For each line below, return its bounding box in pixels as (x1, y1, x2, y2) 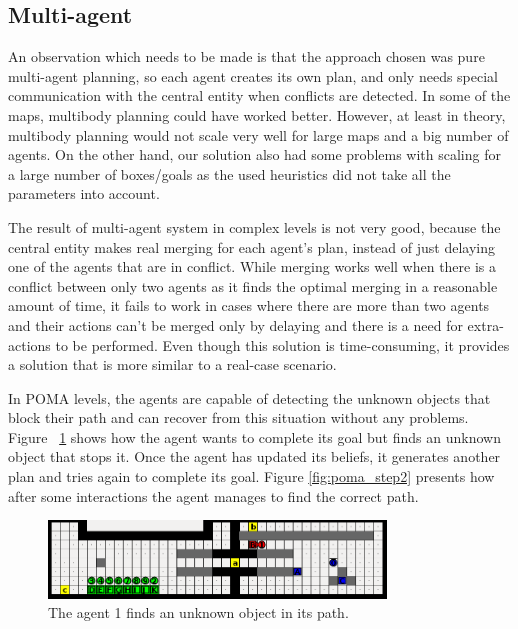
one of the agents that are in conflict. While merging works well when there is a (8, 256, 497, 277)
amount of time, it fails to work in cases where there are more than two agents (8, 295, 490, 316)
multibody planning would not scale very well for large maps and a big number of (8, 124, 509, 145)
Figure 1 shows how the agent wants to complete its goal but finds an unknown (8, 426, 501, 447)
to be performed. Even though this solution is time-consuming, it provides (55, 334, 510, 355)
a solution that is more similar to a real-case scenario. (8, 354, 337, 375)
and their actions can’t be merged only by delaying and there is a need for (8, 314, 463, 335)
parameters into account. (8, 183, 160, 204)
